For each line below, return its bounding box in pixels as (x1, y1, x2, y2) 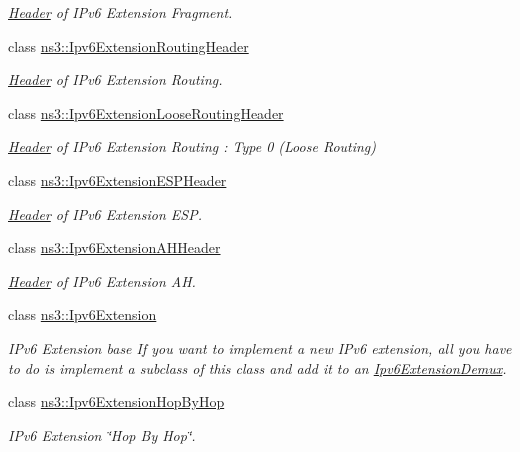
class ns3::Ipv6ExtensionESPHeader (8, 169, 227, 190)
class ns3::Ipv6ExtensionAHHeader (8, 237, 221, 258)
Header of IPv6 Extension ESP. (8, 203, 202, 224)
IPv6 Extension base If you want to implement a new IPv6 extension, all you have (8, 337, 512, 358)
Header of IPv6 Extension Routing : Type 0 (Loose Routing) (8, 136, 377, 157)
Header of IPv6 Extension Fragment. (8, 2, 233, 22)
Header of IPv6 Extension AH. (8, 270, 196, 291)
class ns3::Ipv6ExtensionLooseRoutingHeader (8, 102, 284, 123)
